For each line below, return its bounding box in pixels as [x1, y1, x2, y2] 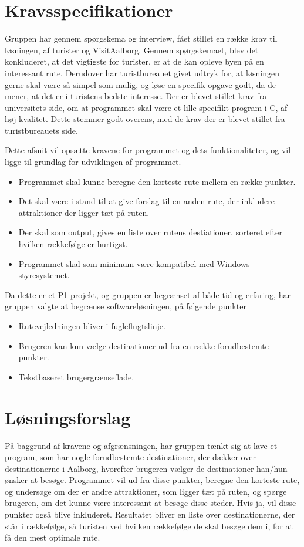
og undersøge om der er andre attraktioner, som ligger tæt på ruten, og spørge [5, 485, 287, 497]
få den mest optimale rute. [5, 531, 100, 543]
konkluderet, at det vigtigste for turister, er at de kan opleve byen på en [5, 55, 264, 67]
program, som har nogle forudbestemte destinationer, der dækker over [5, 451, 256, 463]
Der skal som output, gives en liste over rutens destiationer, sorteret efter [18, 226, 282, 238]
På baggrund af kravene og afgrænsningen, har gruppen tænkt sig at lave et [5, 439, 278, 451]
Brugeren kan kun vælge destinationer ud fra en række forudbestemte [18, 339, 269, 352]
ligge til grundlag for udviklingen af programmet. [5, 156, 181, 168]
